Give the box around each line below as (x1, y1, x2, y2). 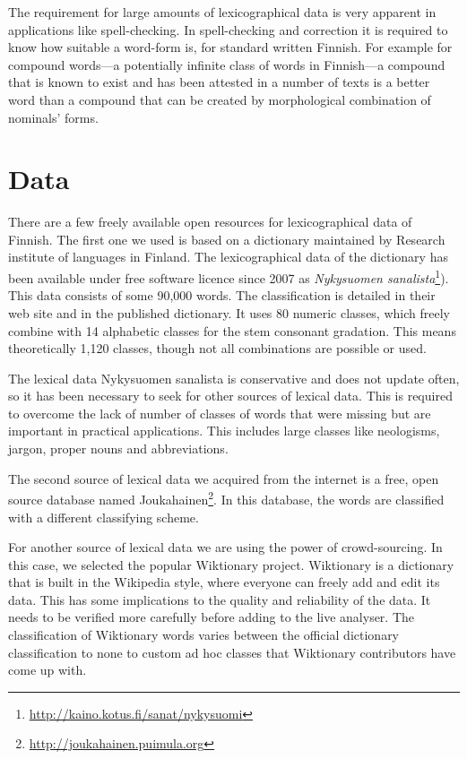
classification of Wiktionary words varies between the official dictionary (8, 625, 400, 644)
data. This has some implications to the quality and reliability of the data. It (8, 590, 431, 608)
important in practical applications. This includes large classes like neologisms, (8, 421, 440, 440)
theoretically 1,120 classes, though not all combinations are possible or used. (8, 339, 427, 358)
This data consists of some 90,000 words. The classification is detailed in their (8, 286, 436, 305)
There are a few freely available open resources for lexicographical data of (8, 212, 412, 231)
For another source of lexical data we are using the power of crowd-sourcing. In (8, 538, 443, 556)
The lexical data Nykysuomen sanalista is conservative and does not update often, (8, 368, 460, 387)
